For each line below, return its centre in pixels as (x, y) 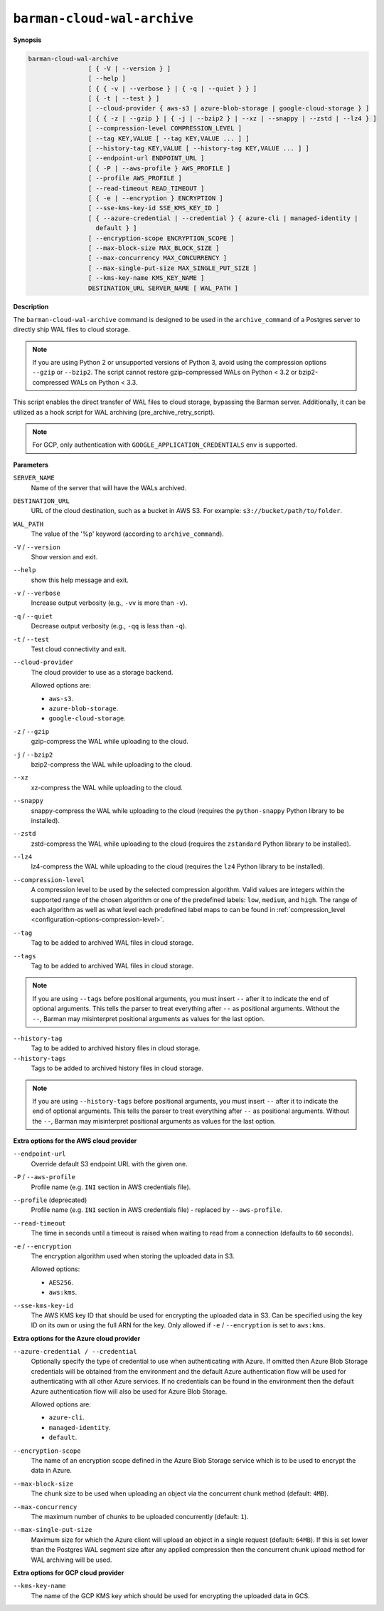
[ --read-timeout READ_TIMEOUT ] (146, 188)
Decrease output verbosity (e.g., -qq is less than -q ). (109, 626)
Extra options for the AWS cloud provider (75, 1141)
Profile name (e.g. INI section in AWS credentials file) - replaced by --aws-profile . (156, 1210)
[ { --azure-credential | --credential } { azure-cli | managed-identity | (223, 218)
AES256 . (61, 1282)
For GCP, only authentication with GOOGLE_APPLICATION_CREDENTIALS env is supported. (165, 445)
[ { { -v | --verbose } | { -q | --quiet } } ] (172, 88)
